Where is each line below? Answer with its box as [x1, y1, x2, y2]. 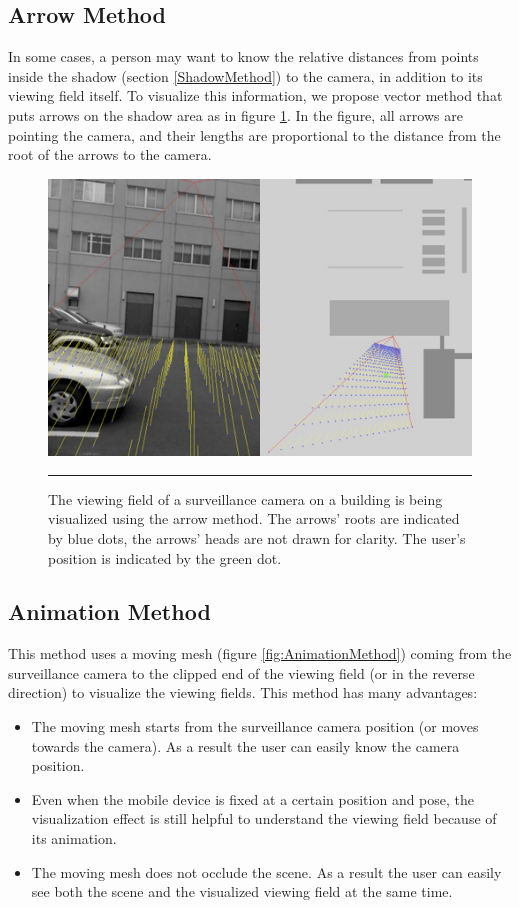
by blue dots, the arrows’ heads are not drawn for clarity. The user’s [48, 527, 466, 548]
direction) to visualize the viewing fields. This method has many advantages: [8, 682, 478, 703]
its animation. [31, 828, 117, 849]
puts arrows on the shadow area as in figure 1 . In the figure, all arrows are [8, 104, 463, 125]
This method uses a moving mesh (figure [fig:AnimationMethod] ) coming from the [8, 643, 512, 664]
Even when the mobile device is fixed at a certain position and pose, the [31, 788, 475, 809]
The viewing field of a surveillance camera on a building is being [48, 488, 443, 509]
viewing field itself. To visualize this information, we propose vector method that [8, 85, 503, 106]
